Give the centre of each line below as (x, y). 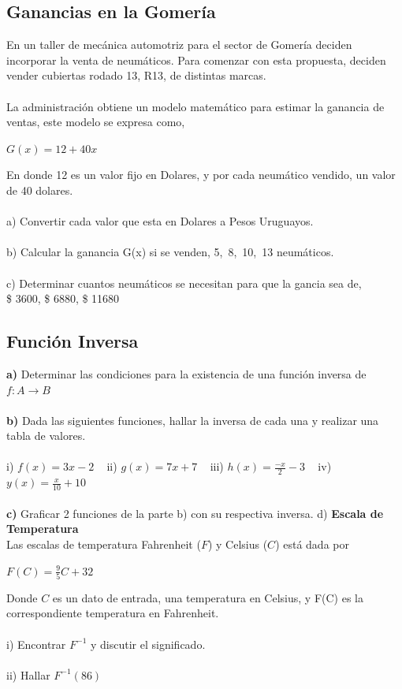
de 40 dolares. (40, 190)
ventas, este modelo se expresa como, (96, 122)
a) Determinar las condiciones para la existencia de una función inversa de (186, 373)
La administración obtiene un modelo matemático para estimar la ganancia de (195, 106)
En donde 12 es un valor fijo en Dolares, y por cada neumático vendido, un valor (201, 175)
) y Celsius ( (238, 544)
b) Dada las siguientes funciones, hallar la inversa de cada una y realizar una (193, 420)
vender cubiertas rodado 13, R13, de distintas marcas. (136, 75)
